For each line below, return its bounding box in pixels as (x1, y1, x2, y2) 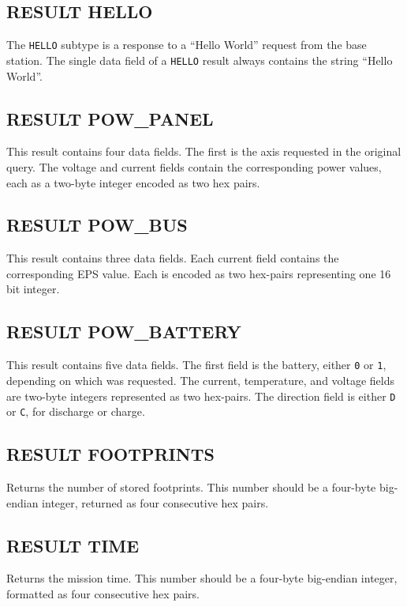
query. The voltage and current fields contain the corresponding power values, (6, 158, 382, 175)
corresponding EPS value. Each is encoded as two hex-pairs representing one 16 (6, 265, 391, 281)
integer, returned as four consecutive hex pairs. (42, 494, 269, 511)
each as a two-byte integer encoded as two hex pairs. (6, 174, 260, 190)
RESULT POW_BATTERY (6, 319, 241, 344)
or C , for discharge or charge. (6, 403, 145, 420)
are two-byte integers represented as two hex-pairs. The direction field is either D (6, 387, 396, 404)
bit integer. (6, 281, 60, 297)
